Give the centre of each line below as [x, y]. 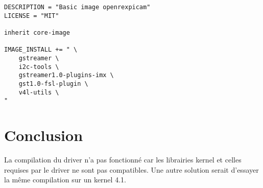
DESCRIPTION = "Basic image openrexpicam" [77, 7]
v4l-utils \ [39, 92]
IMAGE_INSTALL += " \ [41, 50]
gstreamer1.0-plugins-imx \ [66, 75]
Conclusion [44, 135]
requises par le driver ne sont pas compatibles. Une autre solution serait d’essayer [131, 169]
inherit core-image [37, 32]
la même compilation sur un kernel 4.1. [65, 180]
